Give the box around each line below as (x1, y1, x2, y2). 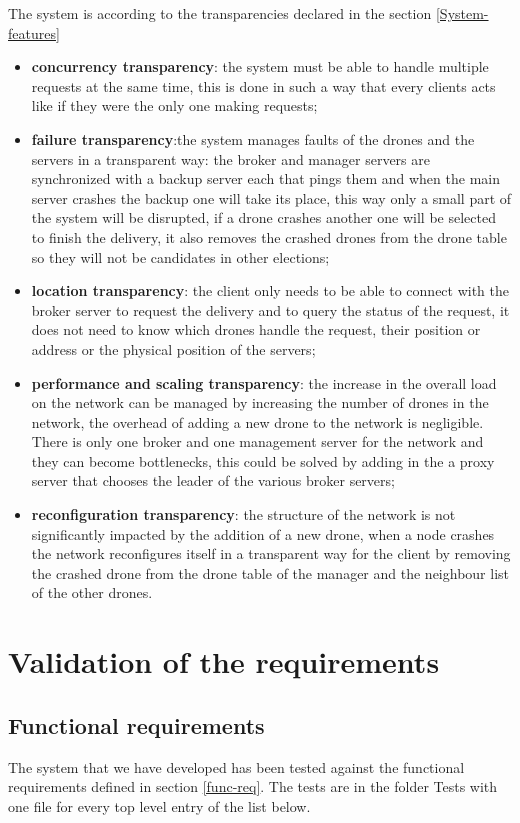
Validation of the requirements (8, 641, 440, 682)
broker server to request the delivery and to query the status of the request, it (31, 299, 510, 320)
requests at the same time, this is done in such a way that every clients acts (31, 75, 496, 96)
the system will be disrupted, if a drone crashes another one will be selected (31, 207, 496, 228)
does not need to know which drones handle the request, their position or (31, 319, 481, 340)
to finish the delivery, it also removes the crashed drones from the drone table (31, 226, 507, 247)
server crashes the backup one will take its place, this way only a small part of (31, 187, 512, 208)
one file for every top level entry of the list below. (8, 795, 311, 816)
